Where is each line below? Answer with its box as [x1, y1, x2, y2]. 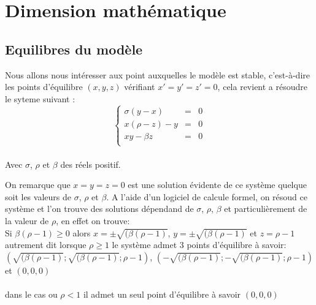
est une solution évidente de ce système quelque [128, 178, 307, 191]
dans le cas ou [5, 288, 58, 301]
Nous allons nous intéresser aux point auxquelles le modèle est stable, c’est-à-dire [5, 68, 310, 81]
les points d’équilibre [5, 80, 83, 93]
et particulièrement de [224, 202, 307, 215]
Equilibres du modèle [5, 39, 143, 58]
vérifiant [124, 80, 155, 93]
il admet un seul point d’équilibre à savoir [83, 288, 241, 301]
